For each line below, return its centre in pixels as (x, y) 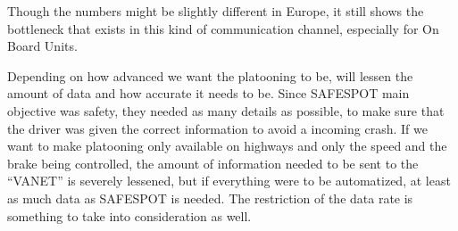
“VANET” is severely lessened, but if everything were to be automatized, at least (229, 181)
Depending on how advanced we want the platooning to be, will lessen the (210, 75)
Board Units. (42, 46)
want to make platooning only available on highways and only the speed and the (227, 146)
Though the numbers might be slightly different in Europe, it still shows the (216, 11)
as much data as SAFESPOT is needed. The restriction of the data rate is (210, 198)
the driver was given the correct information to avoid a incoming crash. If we (217, 128)
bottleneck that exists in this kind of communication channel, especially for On (223, 28)
